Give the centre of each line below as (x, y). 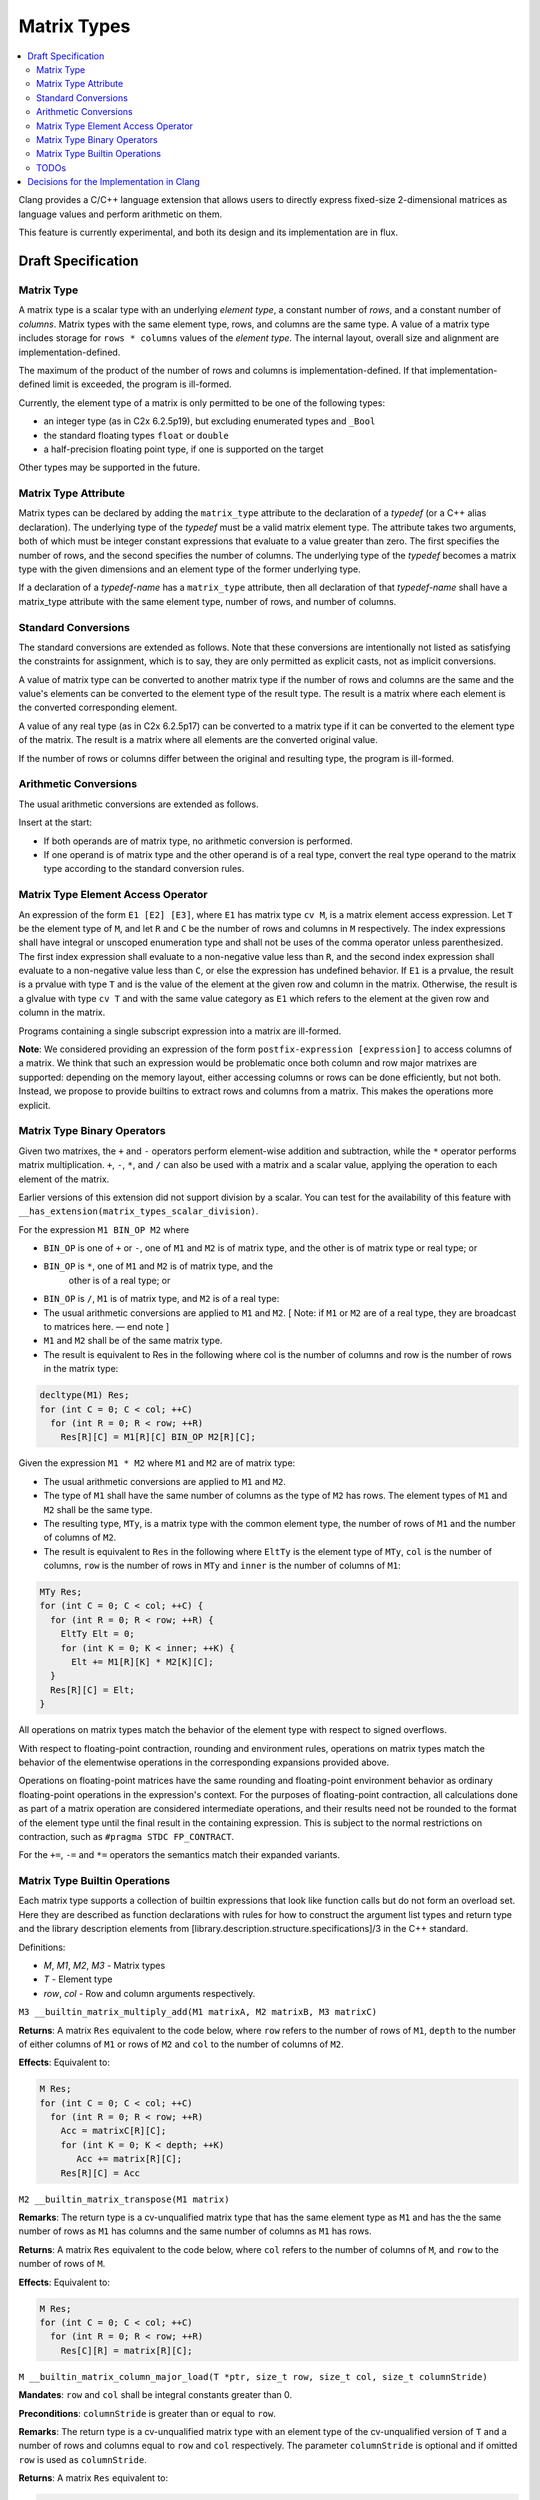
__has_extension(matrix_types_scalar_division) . (138, 1211)
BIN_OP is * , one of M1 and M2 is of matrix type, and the (158, 1266)
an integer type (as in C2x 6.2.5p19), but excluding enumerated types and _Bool (209, 421)
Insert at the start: (55, 822)
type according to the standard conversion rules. (144, 869)
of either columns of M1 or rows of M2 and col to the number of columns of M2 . (181, 2044)
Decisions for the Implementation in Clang (113, 182)
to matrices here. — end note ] (106, 1327)
